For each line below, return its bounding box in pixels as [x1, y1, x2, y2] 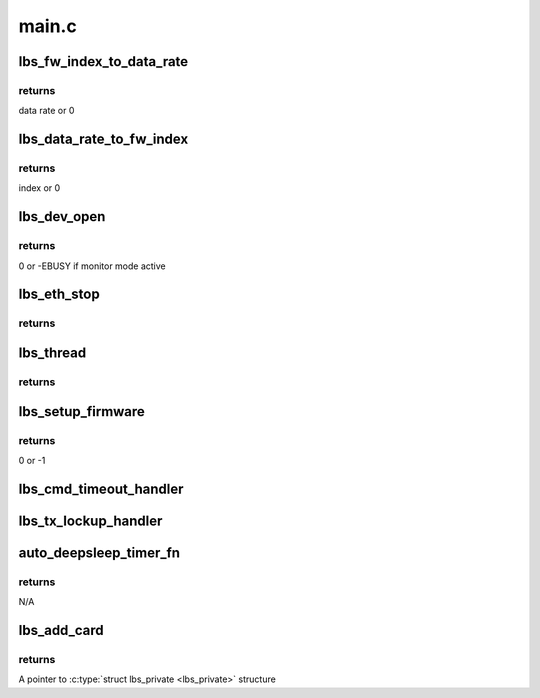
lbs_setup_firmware [18, 403, 145, 420]
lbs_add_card [18, 621, 104, 639]
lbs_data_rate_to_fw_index [18, 131, 189, 148]
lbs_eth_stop [18, 286, 100, 303]
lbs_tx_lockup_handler [18, 512, 163, 529]
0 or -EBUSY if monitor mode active [18, 260, 167, 272]
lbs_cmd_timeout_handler [18, 480, 184, 497]
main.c [18, 15, 77, 37]
